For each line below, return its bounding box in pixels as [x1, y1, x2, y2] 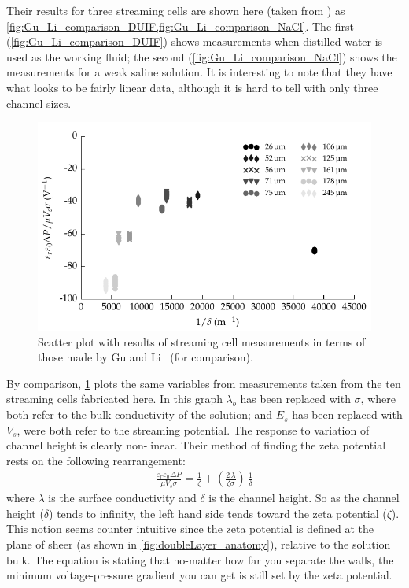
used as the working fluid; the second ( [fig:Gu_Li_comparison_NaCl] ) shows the [6, 48, 397, 65]
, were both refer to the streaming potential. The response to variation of [17, 421, 370, 438]
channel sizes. [6, 94, 72, 111]
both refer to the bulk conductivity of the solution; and [6, 406, 273, 423]
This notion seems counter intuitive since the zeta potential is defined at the [6, 520, 374, 537]
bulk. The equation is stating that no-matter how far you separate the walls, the [6, 551, 394, 568]
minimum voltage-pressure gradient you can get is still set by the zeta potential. [6, 567, 392, 583]
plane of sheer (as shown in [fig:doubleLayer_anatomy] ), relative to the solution [6, 536, 391, 553]
